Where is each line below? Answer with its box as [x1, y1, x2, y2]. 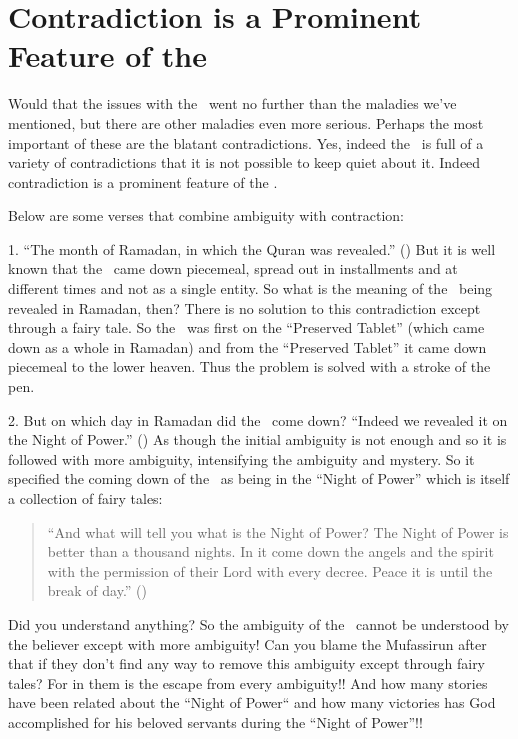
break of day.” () [47, 580, 148, 601]
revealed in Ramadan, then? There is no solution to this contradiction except [8, 297, 481, 318]
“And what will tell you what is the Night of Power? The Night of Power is [47, 521, 509, 542]
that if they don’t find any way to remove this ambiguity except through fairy [8, 653, 486, 674]
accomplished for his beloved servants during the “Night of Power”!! [8, 711, 423, 732]
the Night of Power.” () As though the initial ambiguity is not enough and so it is [8, 429, 507, 450]
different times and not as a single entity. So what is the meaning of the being [8, 278, 493, 299]
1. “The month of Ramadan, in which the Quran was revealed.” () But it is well [8, 238, 496, 259]
